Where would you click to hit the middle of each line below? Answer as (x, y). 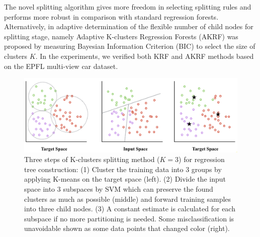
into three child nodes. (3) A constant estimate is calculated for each (130, 209)
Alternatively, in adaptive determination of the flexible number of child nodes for (129, 26)
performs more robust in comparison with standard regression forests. (111, 16)
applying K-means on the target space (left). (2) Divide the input (125, 179)
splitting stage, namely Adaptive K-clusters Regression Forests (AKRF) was (121, 36)
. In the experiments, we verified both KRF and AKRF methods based (145, 56)
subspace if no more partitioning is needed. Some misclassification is (129, 218)
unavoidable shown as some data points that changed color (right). (127, 228)
